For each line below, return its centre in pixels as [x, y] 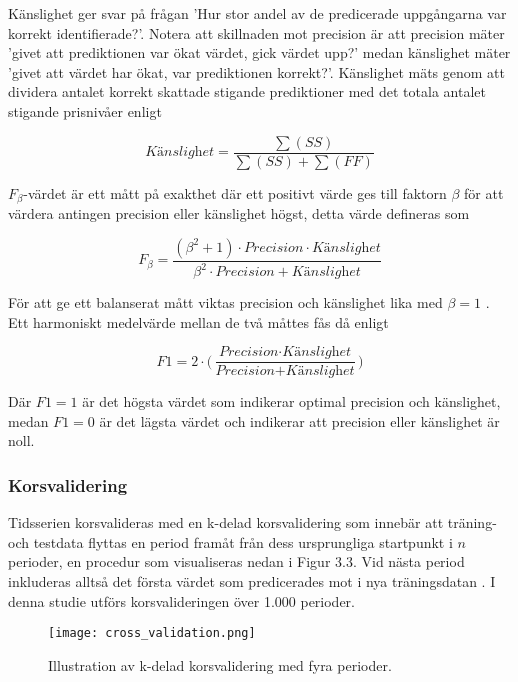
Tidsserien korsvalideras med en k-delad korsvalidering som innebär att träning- [252, 522]
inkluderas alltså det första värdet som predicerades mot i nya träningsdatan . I [252, 581]
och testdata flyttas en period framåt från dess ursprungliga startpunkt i [230, 541]
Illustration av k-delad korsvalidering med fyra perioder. [220, 664]
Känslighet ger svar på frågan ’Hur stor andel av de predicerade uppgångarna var [257, 13]
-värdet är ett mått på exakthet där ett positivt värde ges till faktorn [235, 192]
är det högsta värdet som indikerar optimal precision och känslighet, [291, 401]
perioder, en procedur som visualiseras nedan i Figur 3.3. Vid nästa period [236, 561]
